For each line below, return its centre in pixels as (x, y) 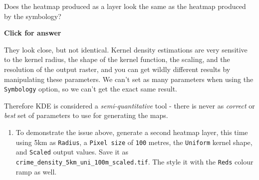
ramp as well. (36, 171)
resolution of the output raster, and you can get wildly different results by (117, 69)
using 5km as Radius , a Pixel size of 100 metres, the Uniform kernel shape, (134, 142)
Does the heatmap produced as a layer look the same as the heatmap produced (125, 6)
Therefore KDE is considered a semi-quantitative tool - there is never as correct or (129, 105)
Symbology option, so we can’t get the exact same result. (91, 89)
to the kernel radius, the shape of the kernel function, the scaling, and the (117, 59)
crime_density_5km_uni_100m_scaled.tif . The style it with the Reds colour (134, 161)
